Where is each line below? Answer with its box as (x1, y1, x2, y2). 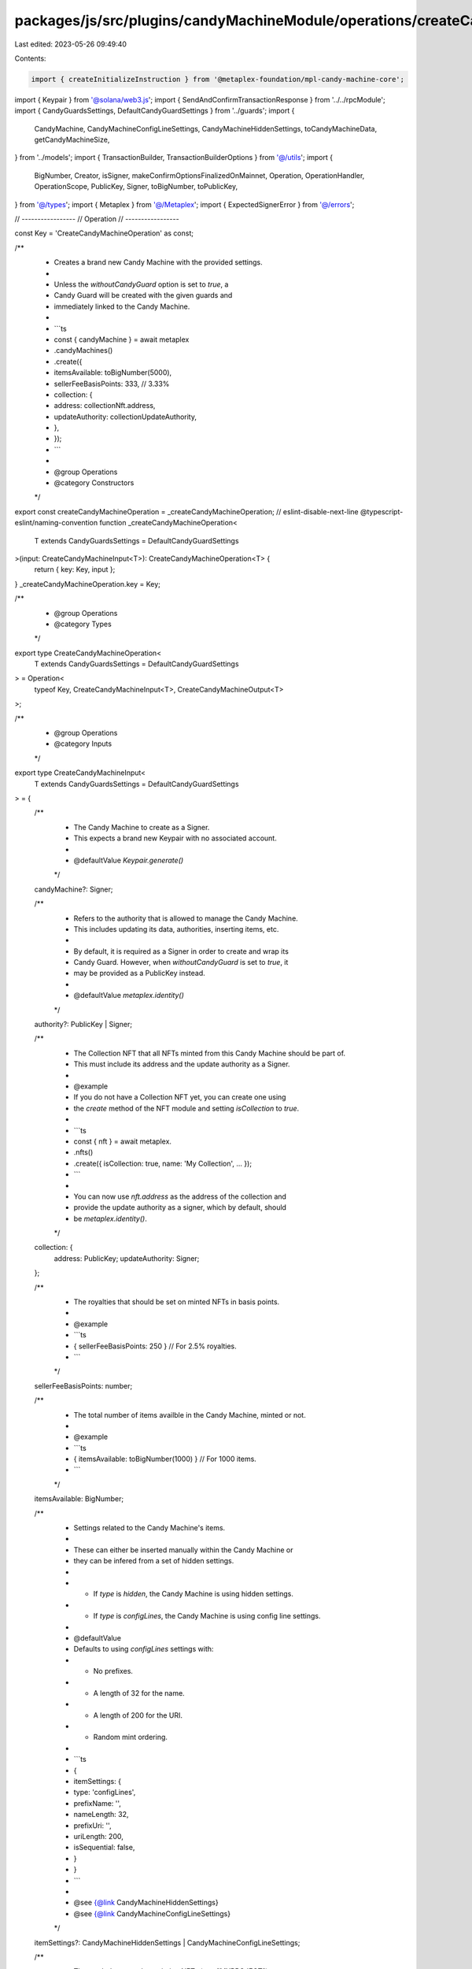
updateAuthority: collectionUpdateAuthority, (53, 412, 197, 421)
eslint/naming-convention (14, 518, 98, 528)
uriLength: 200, (73, 1831, 124, 1841)
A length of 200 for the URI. (93, 1710, 183, 1720)
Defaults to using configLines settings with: (73, 1645, 214, 1654)
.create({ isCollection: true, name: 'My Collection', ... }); (73, 1159, 252, 1168)
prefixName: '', (73, 1798, 122, 1808)
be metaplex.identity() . (73, 1214, 147, 1223)
